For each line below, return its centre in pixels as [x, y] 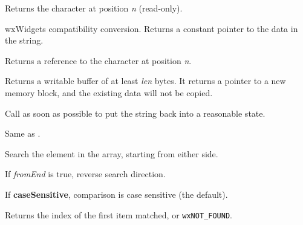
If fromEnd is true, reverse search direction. [85, 174]
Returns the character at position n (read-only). [94, 8]
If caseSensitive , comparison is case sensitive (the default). [116, 194]
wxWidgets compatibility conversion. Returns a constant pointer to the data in [151, 28]
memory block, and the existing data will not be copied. [109, 92]
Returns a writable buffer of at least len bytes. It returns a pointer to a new [145, 81]
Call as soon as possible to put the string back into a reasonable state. [135, 113]
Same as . [23, 133]
